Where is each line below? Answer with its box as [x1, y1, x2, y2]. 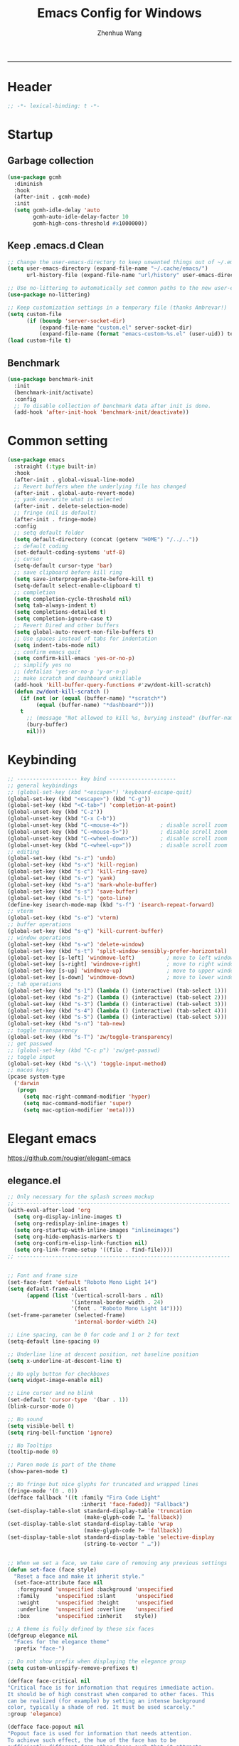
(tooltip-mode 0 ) [7, 1448, 59, 1455]
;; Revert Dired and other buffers [14, 622, 119, 629]
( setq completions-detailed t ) [14, 609, 107, 616]
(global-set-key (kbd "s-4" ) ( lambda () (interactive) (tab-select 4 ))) [7, 1007, 228, 1014]
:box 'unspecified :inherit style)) [16, 1612, 158, 1619]
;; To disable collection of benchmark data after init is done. [14, 402, 212, 409]
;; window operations [7, 934, 72, 941]
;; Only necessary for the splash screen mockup [7, 1193, 154, 1201]
